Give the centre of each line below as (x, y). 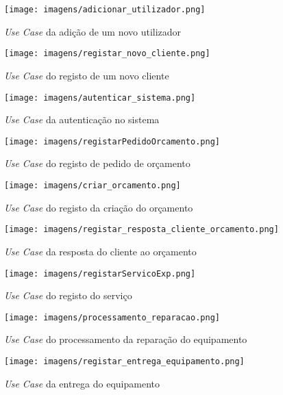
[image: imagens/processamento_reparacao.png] (112, 317)
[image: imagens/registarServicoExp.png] (100, 273)
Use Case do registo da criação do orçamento (99, 207)
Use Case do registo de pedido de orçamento (97, 163)
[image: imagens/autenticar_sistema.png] (100, 98)
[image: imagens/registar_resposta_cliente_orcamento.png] (141, 230)
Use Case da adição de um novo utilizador (93, 31)
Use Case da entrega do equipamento (82, 383)
